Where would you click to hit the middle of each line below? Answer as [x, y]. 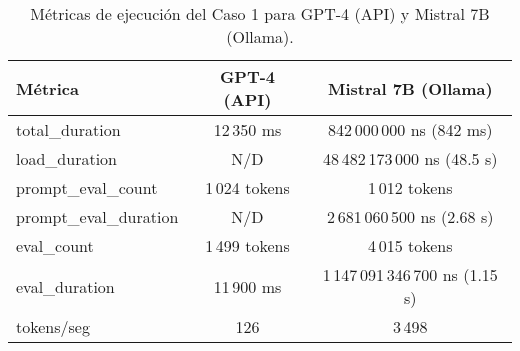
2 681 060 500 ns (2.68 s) [410, 216]
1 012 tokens [410, 187]
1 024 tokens [247, 187]
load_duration [66, 158]
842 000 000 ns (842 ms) [410, 129]
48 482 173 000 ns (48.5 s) [410, 158]
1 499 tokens [247, 245]
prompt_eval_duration [97, 216]
